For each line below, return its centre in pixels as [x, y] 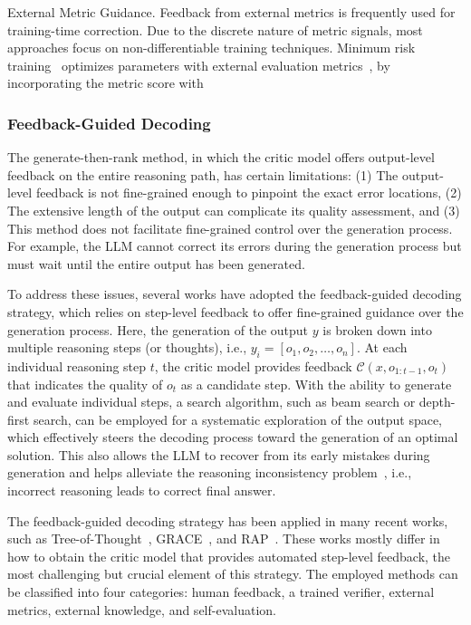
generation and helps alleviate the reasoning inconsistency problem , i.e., [210, 472]
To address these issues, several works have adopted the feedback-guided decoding [235, 294]
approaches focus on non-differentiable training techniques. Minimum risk [211, 48]
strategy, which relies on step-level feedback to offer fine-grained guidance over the [235, 311]
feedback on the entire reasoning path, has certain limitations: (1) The [203, 174]
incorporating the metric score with [106, 83]
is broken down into [377, 329]
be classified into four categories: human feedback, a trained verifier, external [221, 592]
